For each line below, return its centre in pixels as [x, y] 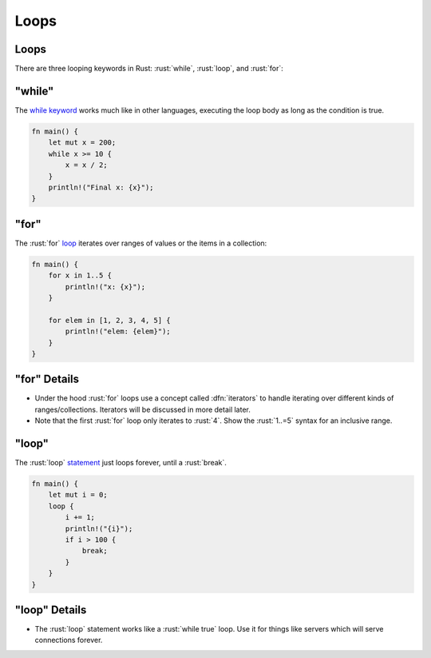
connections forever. [69, 640]
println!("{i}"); [99, 528]
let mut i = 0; [78, 495]
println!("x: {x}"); [105, 287]
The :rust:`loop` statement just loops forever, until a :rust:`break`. [121, 463]
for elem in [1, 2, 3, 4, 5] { [109, 320]
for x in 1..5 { [80, 275]
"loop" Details [51, 610]
